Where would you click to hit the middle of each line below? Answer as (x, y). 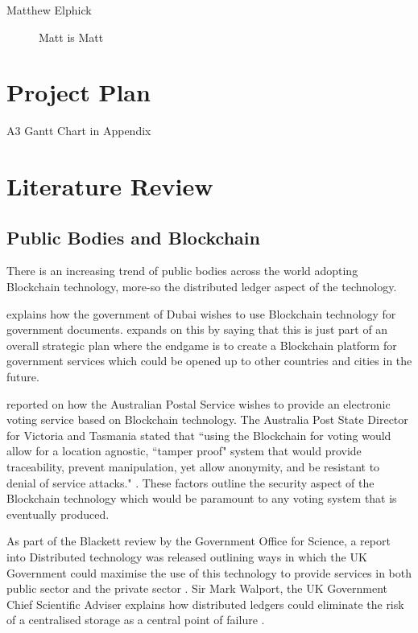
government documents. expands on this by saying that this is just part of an (197, 329)
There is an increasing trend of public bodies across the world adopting (182, 271)
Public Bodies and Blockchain (133, 237)
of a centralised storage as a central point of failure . (136, 620)
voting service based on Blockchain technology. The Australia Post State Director (207, 419)
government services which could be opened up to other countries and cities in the (209, 361)
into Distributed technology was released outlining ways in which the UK (187, 556)
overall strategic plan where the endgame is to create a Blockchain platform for (202, 345)
